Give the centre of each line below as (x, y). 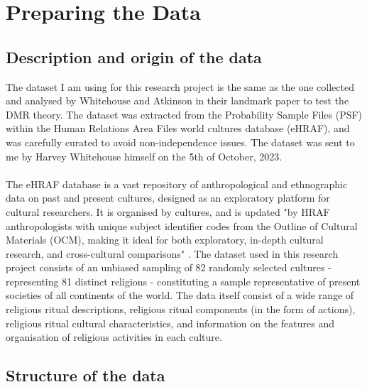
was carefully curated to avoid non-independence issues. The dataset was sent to (180, 142)
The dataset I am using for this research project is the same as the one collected (180, 86)
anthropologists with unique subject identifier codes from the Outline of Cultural (182, 225)
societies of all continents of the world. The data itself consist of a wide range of (180, 295)
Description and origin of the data (134, 56)
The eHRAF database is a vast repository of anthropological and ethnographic (177, 184)
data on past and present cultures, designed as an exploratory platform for (168, 198)
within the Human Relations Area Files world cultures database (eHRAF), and (178, 128)
